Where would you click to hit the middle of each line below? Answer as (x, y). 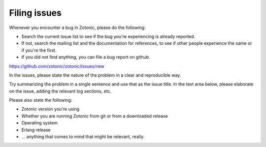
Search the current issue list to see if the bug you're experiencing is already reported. (108, 36)
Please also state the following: (41, 100)
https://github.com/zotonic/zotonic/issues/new (57, 66)
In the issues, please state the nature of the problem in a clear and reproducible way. (95, 75)
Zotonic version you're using (50, 109)
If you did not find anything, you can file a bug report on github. (86, 57)
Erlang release (36, 130)
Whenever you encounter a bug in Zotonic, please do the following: (77, 28)
